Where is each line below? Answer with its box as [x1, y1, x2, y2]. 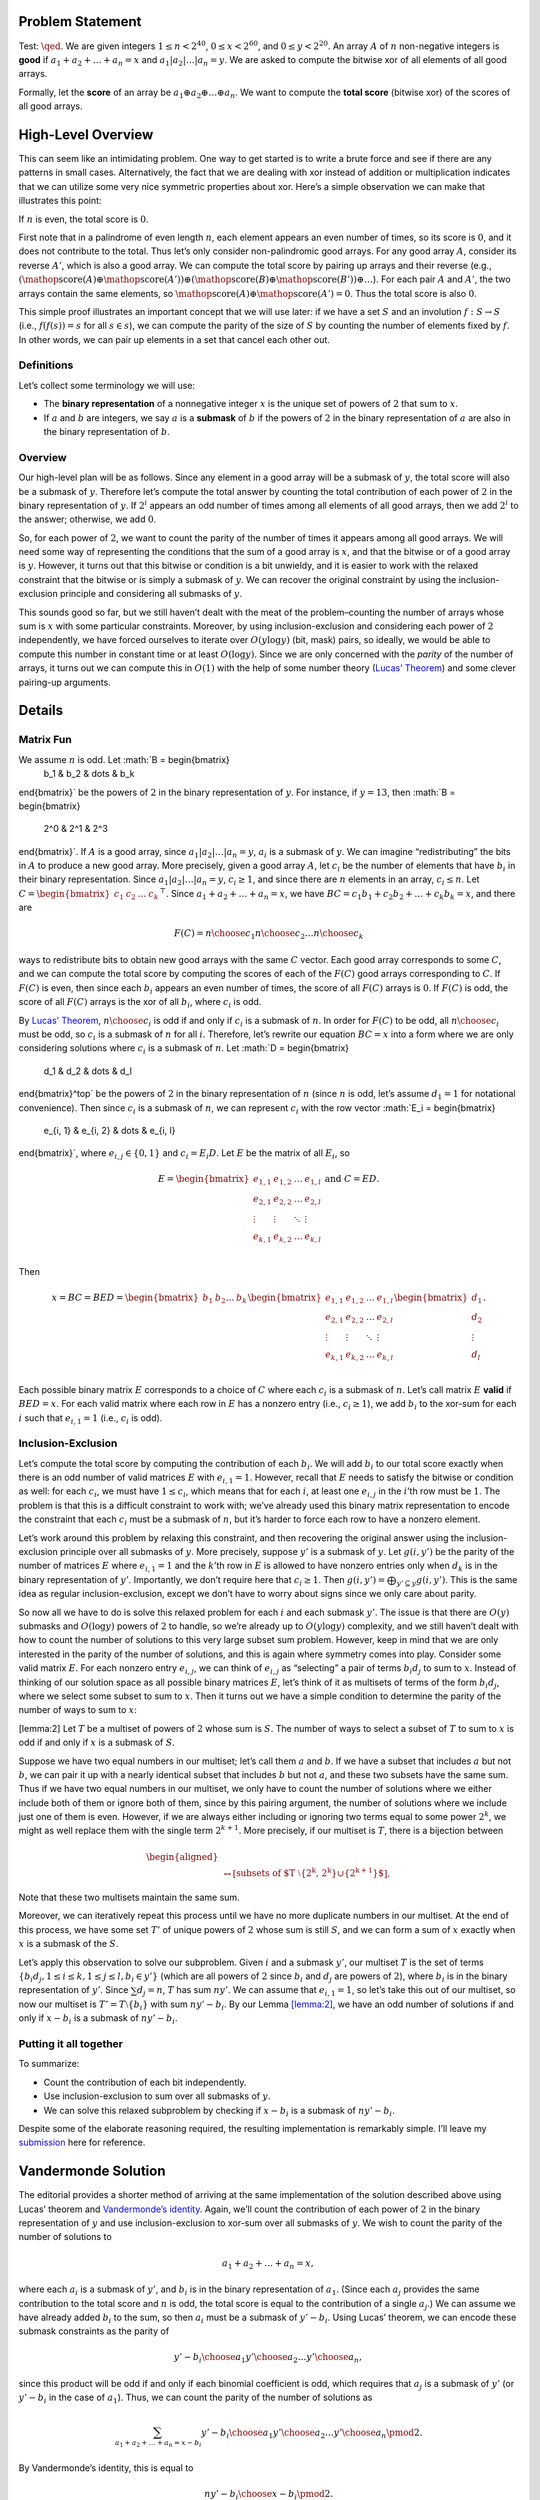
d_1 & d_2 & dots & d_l [43, 1065, 132, 1077]
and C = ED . [324, 1173, 380, 1185]
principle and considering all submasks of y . [60, 588, 243, 600]
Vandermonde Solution [18, 2163, 166, 2180]
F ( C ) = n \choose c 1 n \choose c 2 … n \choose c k [173, 928, 364, 942]
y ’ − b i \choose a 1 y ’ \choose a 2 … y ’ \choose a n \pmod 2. [201, 2426, 423, 2440]
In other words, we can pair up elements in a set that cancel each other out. [18, 333, 330, 345]
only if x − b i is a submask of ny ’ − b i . [18, 2012, 179, 2027]
